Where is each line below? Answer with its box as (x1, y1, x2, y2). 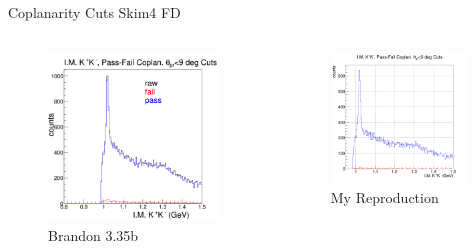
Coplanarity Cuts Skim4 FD (8, 2, 181, 22)
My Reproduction (330, 187, 439, 208)
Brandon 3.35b (48, 225, 139, 246)
